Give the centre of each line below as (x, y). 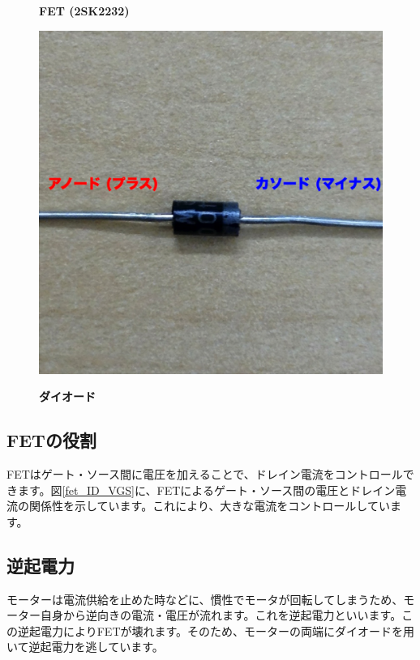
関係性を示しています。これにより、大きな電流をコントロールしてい (209, 506)
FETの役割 (51, 440)
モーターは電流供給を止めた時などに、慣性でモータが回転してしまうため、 (205, 599)
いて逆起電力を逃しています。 (85, 647)
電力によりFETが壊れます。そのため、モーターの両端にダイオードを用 (227, 630)
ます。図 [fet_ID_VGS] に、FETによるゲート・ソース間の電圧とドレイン (206, 490)
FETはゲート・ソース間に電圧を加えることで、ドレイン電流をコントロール (205, 473)
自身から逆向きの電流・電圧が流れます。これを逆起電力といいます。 (221, 615)
